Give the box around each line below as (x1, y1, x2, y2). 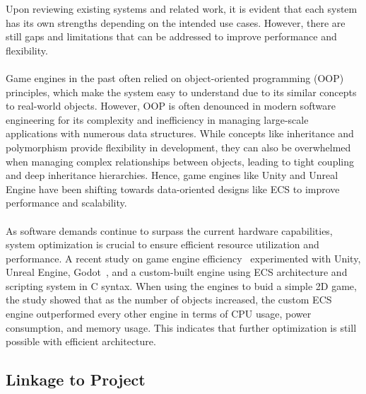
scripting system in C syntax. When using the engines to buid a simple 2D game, (6, 278, 357, 293)
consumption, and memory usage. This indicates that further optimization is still (6, 320, 357, 335)
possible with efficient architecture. (6, 334, 156, 349)
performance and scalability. (6, 195, 127, 210)
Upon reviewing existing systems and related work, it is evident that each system (6, 1, 358, 16)
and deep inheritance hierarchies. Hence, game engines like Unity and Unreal (6, 168, 338, 182)
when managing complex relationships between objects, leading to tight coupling (6, 153, 355, 168)
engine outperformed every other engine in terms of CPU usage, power (6, 306, 312, 321)
